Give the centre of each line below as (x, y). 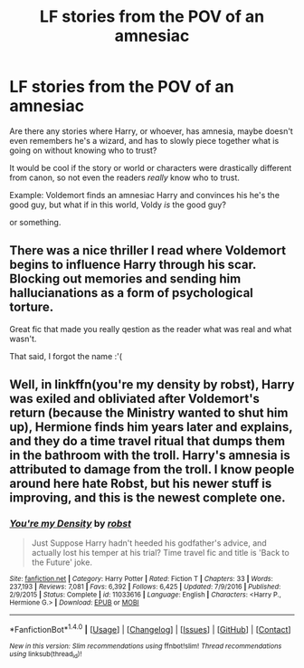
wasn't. (23, 339)
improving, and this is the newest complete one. (148, 498)
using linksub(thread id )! (46, 655)
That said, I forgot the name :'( (66, 356)
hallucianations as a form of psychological (131, 293)
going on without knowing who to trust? (83, 150)
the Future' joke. (62, 562)
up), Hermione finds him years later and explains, (151, 427)
